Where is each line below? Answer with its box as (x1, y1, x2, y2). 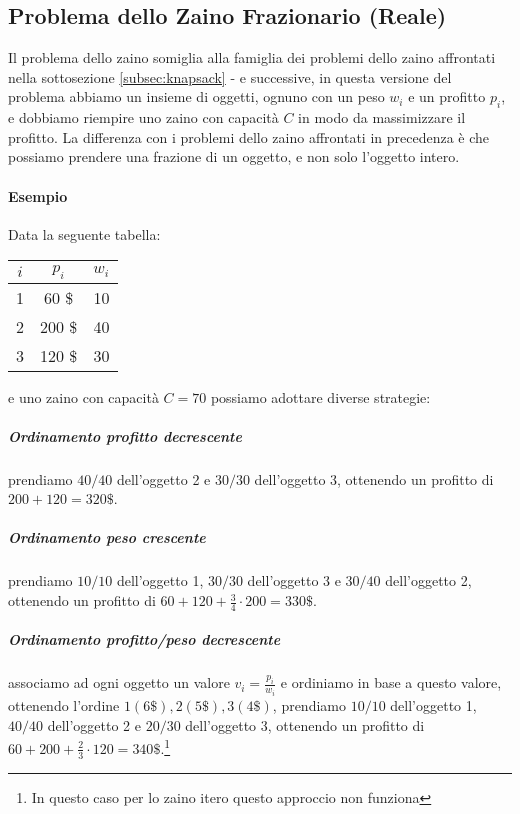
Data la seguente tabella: (8, 223, 161, 244)
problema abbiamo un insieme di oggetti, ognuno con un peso (8, 86, 385, 107)
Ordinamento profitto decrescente (8, 425, 242, 446)
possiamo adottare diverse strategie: (210, 386, 431, 407)
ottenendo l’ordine (8, 694, 120, 715)
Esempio (8, 185, 68, 206)
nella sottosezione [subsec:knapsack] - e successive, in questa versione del (8, 66, 452, 87)
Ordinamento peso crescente (8, 527, 206, 548)
